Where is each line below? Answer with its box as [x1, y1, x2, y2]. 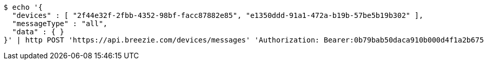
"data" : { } [12, 28, 65, 36]
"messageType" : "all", [12, 19, 108, 28]
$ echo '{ [4, 3, 43, 11]
